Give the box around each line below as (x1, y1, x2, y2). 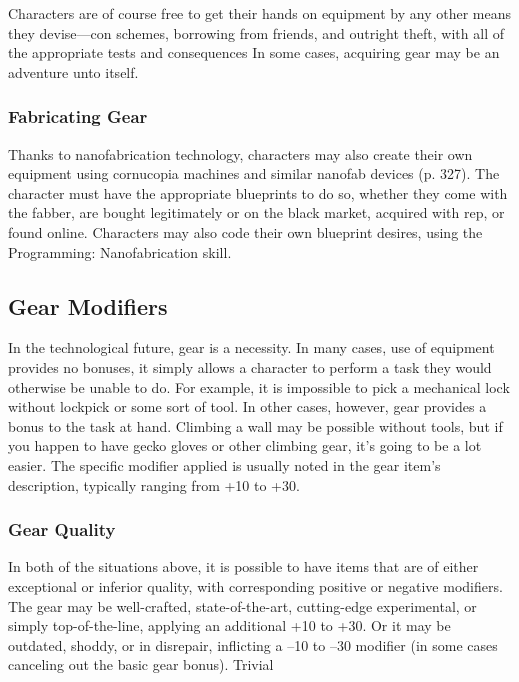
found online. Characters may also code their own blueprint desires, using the (8, 221, 483, 242)
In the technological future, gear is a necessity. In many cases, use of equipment (8, 337, 495, 358)
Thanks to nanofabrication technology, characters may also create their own (8, 143, 473, 164)
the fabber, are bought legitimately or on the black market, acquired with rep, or (8, 202, 505, 223)
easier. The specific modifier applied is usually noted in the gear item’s (8, 454, 441, 475)
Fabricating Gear (8, 104, 148, 129)
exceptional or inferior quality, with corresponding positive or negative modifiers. (8, 575, 503, 596)
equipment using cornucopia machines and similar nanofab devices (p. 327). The (8, 163, 500, 184)
